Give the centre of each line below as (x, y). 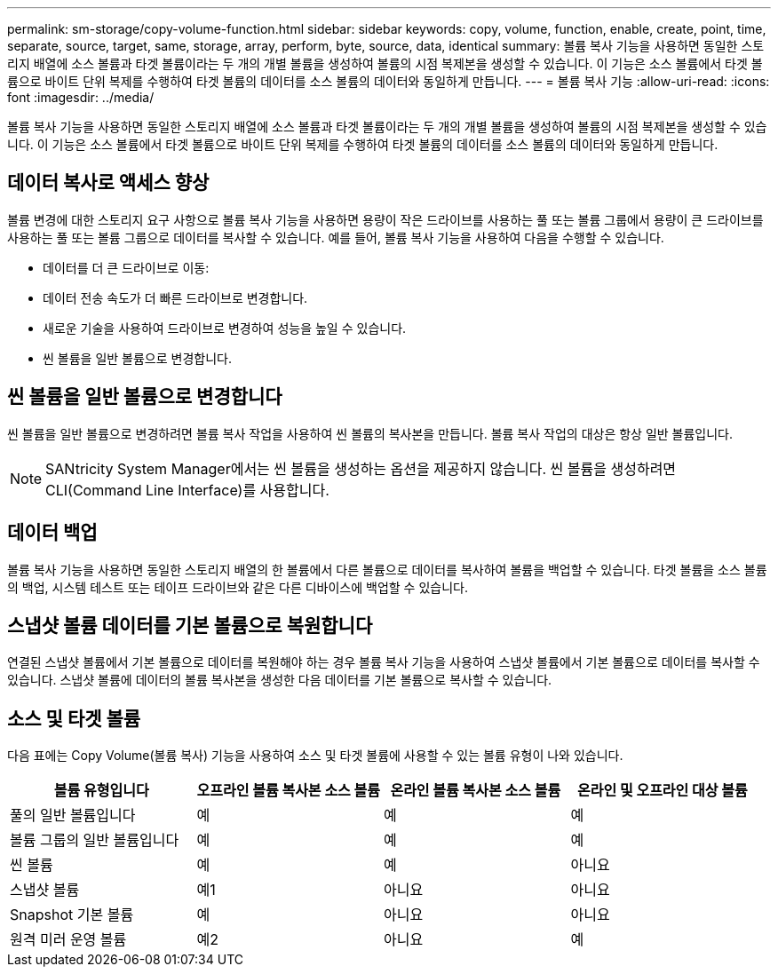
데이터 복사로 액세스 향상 (108, 183)
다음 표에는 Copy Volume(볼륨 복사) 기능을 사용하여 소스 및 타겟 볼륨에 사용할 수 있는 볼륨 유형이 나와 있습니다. (315, 756)
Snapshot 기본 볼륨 (72, 915)
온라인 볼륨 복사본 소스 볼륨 (476, 791)
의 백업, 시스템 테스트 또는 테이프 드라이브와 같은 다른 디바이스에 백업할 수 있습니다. (238, 587)
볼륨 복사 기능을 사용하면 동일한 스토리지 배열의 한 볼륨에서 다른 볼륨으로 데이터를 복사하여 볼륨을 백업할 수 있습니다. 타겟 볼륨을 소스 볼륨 (387, 569)
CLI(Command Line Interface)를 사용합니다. (187, 490)
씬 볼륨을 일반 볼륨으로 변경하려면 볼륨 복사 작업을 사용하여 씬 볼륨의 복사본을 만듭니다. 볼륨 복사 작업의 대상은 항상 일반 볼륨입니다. (370, 433)
